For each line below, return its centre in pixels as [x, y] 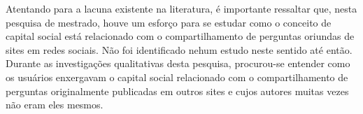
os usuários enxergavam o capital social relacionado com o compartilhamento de [177, 77]
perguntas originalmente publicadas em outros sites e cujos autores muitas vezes [177, 91]
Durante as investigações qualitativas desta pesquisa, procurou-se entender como [178, 63]
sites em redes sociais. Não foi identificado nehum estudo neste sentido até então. [179, 49]
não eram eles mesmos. [55, 105]
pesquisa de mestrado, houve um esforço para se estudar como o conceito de [169, 22]
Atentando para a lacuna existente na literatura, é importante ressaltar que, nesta [181, 8]
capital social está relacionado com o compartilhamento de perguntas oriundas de [180, 36]
